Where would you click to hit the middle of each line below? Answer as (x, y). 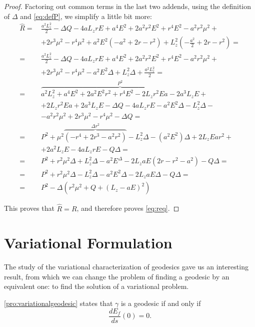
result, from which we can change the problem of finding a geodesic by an (117, 276)
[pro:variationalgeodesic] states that (58, 303)
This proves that (29, 208)
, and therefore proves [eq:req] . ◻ (128, 208)
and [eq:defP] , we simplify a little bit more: (86, 16)
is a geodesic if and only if (161, 303)
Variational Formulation (88, 243)
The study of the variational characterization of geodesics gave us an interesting (126, 267)
